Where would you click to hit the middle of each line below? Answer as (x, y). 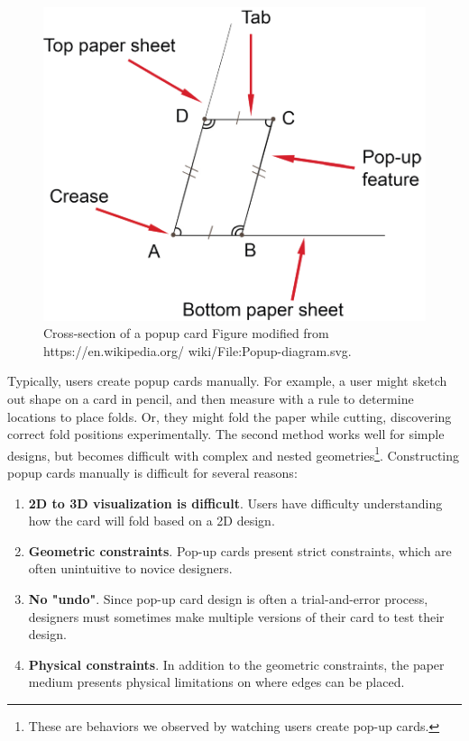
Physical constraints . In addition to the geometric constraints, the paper (236, 664)
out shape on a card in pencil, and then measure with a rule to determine (211, 399)
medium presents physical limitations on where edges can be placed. (216, 682)
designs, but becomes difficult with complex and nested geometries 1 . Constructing (234, 453)
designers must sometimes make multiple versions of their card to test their (236, 616)
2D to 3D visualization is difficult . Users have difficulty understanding (235, 503)
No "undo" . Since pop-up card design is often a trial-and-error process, (228, 599)
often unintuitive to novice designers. (130, 568)
